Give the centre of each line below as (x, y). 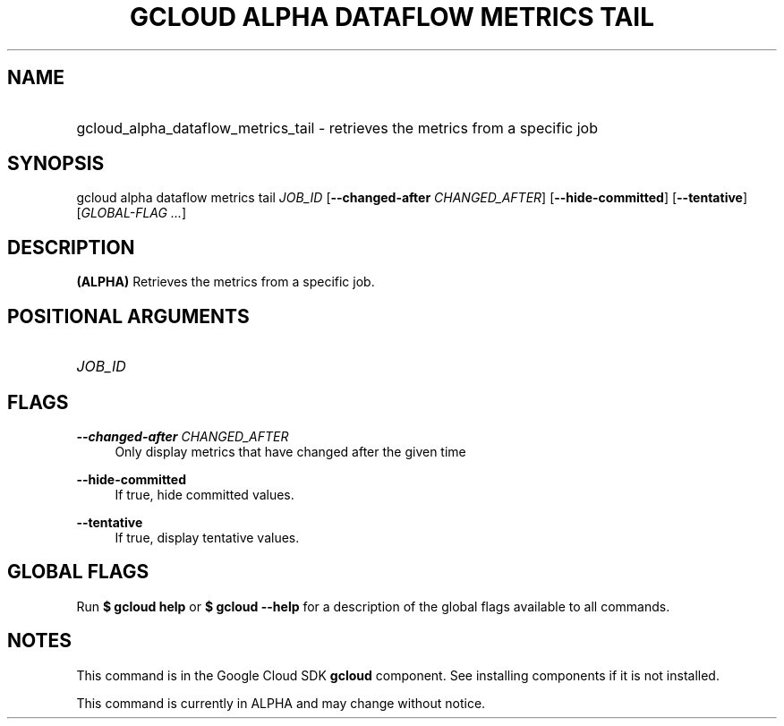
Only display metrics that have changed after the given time (290, 451)
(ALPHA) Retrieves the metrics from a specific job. (226, 282)
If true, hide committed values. (205, 494)
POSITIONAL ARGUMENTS (128, 316)
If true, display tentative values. (207, 537)
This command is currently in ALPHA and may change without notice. (281, 703)
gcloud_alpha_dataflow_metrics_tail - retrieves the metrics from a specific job (337, 128)
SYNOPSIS (56, 164)
